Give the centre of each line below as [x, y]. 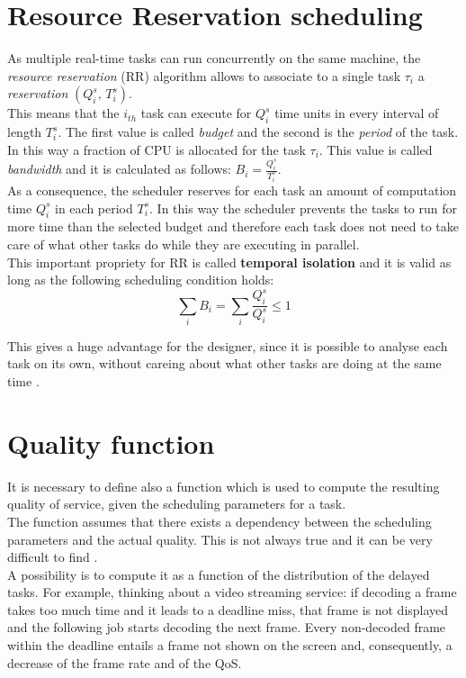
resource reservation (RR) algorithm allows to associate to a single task [204, 75]
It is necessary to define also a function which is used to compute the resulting [224, 486]
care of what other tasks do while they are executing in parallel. [184, 244]
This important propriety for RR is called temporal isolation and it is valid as [229, 262]
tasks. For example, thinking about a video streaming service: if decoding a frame [232, 592]
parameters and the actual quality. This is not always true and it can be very [220, 539]
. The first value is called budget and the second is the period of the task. [258, 132]
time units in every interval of [357, 113]
